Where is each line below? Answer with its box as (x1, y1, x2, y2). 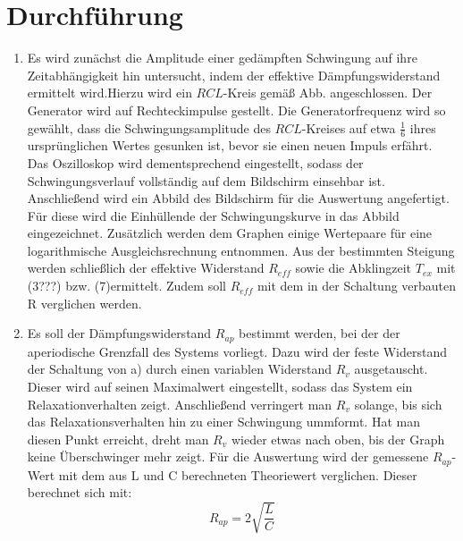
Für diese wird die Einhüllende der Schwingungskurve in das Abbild (27, 206, 400, 224)
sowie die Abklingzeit (295, 258, 412, 277)
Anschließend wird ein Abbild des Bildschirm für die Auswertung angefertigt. (27, 189, 450, 207)
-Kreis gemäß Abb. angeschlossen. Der (223, 83, 433, 102)
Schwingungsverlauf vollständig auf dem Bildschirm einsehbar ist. (27, 171, 385, 190)
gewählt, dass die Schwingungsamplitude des (27, 118, 271, 137)
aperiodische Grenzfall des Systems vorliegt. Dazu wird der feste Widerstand (27, 342, 448, 360)
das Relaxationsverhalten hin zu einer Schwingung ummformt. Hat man (27, 412, 420, 431)
